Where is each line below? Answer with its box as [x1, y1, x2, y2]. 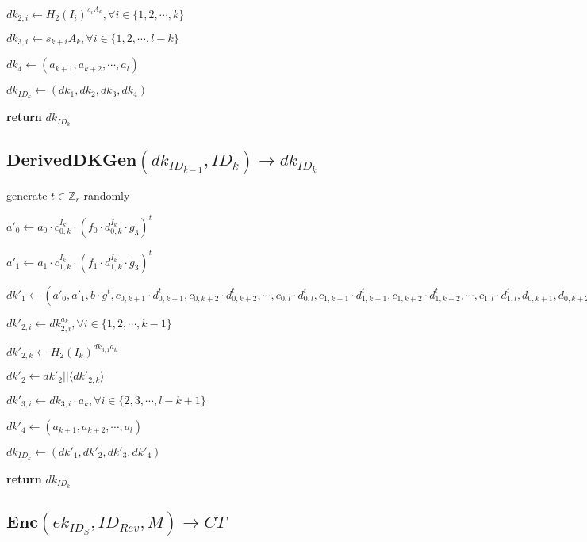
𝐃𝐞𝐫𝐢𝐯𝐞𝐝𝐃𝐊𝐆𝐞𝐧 [6, 152, 137, 170]
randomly [83, 186, 130, 203]
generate [6, 186, 48, 203]
